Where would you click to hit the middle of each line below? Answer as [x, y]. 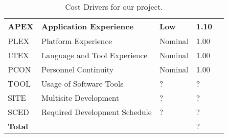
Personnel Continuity [77, 69]
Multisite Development [80, 98]
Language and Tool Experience [94, 55]
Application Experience [87, 26]
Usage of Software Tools [82, 83]
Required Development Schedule [96, 112]
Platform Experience [77, 41]
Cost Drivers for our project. [114, 7]
